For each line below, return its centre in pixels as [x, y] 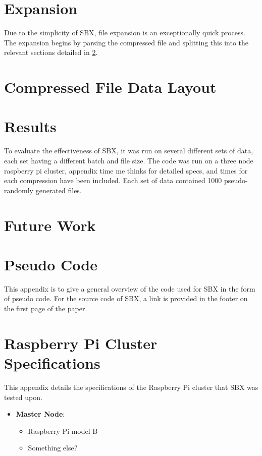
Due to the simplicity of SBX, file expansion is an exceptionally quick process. [125, 33]
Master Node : [40, 414]
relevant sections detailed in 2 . [51, 52]
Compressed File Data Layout [110, 87]
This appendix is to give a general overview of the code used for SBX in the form [130, 288]
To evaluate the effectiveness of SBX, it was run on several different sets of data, [129, 151]
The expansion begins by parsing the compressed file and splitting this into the [126, 42]
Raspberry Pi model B [63, 431]
